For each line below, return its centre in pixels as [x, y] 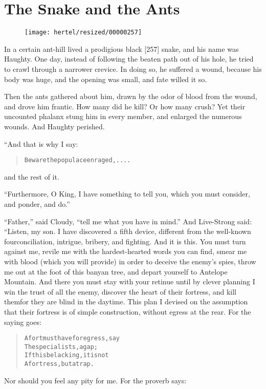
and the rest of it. [32, 176]
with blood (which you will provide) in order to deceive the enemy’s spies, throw [130, 261]
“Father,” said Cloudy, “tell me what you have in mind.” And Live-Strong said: [128, 221]
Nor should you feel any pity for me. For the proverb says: [95, 380]
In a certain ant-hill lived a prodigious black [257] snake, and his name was [121, 48]
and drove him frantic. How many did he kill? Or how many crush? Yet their [125, 106]
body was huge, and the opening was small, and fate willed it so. [106, 79]
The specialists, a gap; [61, 347]
